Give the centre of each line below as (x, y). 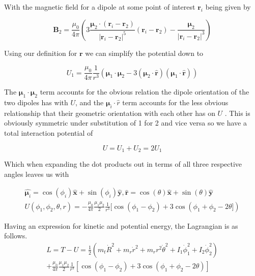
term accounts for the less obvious (175, 102)
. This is (237, 113)
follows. (16, 236)
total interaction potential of (49, 133)
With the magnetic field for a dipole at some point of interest (100, 7)
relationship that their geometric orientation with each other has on (110, 113)
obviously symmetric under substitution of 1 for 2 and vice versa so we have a (125, 123)
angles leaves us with (37, 174)
